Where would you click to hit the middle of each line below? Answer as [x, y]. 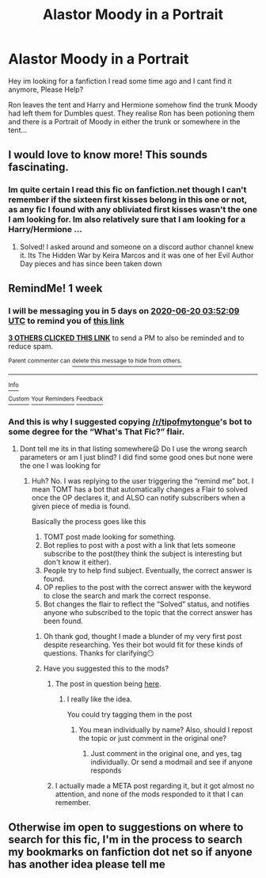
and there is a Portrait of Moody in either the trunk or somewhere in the [124, 121]
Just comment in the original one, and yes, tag [166, 753]
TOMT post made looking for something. [109, 537]
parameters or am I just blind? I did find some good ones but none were [136, 457]
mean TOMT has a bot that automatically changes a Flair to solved [139, 489]
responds [106, 770]
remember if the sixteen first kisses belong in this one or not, [128, 200]
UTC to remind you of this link [66, 321]
